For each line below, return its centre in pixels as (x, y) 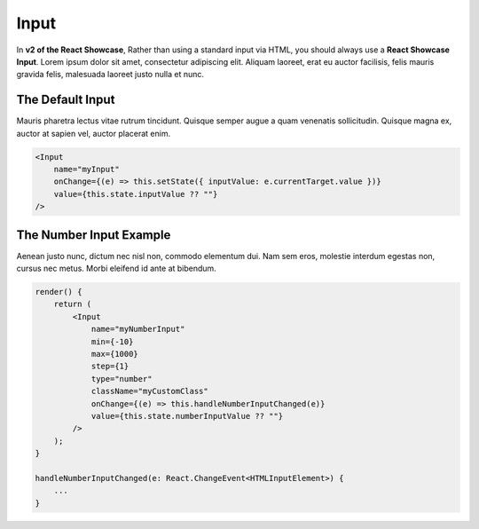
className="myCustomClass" (149, 391)
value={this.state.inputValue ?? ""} (136, 194)
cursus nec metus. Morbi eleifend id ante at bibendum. (116, 268)
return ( (73, 304)
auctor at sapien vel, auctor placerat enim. (94, 133)
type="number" (122, 379)
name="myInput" (86, 169)
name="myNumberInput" (138, 329)
